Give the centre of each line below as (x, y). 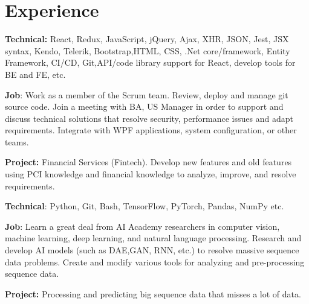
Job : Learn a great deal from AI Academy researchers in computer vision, (142, 226)
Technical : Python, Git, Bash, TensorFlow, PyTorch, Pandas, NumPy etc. (145, 206)
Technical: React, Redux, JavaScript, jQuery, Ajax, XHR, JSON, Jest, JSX (147, 39)
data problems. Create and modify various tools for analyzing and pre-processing (155, 261)
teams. (17, 141)
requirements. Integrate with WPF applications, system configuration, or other (151, 130)
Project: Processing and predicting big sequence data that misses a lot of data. (153, 293)
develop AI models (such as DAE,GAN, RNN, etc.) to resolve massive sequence (152, 250)
